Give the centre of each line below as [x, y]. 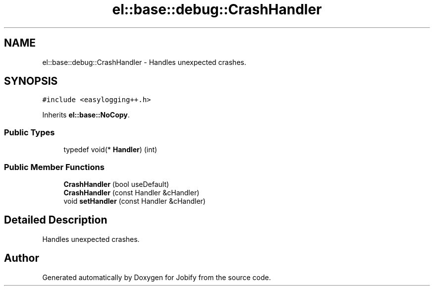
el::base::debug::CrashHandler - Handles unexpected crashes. [144, 62]
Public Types [29, 132]
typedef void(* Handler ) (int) [110, 150]
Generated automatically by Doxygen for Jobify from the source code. [157, 277]
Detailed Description [56, 220]
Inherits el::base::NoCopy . [86, 115]
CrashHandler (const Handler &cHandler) [132, 192]
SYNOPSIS [31, 81]
